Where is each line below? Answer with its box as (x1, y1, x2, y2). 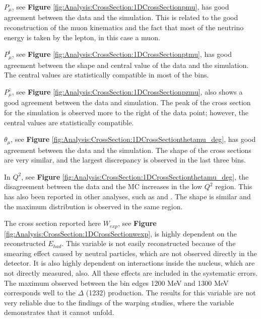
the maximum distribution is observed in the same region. (4, 201, 183, 211)
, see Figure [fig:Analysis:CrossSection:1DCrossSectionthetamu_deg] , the (21, 171, 249, 182)
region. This (215, 181, 252, 192)
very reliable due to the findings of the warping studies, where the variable (4, 297, 234, 307)
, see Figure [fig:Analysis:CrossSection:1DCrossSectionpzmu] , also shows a (12, 86, 243, 97)
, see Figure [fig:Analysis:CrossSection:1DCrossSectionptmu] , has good (12, 49, 232, 59)
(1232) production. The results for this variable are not (86, 287, 256, 298)
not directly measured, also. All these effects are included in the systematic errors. (4, 267, 258, 278)
